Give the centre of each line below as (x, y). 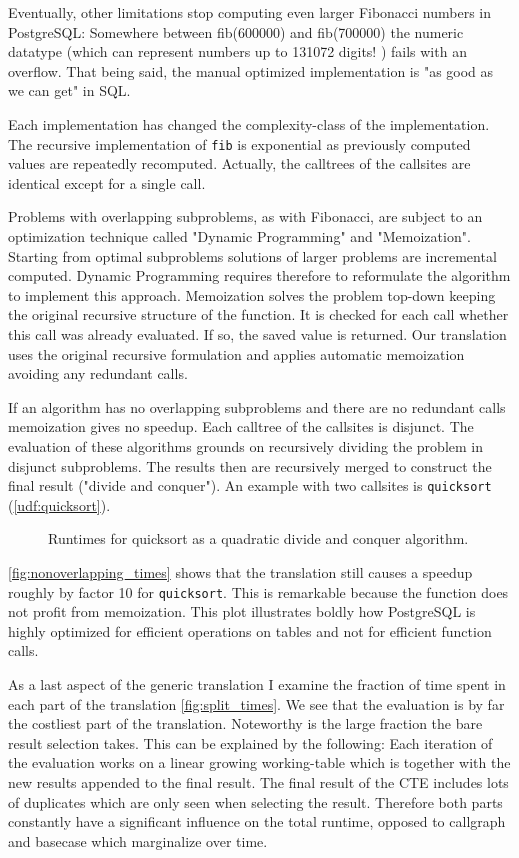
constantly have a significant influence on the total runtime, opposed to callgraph (257, 821)
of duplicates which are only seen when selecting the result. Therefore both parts (255, 801)
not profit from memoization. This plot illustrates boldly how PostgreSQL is (242, 611)
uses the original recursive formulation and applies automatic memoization (236, 353)
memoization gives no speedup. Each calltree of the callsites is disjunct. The (241, 426)
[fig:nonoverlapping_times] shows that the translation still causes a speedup (240, 571)
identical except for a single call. (107, 182)
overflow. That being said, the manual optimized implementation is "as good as (251, 70)
